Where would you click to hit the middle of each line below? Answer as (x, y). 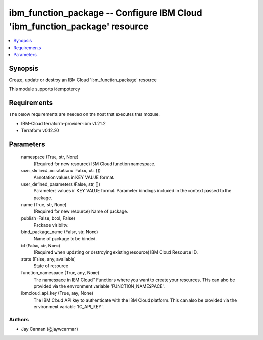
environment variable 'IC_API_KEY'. (69, 307)
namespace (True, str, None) (50, 157)
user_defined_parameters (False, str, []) (61, 184)
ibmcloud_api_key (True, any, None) (57, 293)
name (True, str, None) (44, 205)
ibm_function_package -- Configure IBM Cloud (105, 13)
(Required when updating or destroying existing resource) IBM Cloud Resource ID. (116, 252)
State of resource (51, 266)
